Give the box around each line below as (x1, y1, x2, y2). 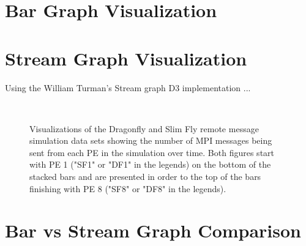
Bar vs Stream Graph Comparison (5, 218, 302, 243)
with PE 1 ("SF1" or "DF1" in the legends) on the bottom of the (29, 158, 271, 171)
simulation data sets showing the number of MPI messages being (29, 134, 272, 147)
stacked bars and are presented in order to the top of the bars (29, 170, 261, 183)
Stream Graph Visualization (5, 45, 247, 70)
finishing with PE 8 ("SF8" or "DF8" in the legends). (29, 182, 226, 195)
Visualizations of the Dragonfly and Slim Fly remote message (29, 122, 259, 135)
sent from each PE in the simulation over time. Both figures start (29, 146, 275, 158)
